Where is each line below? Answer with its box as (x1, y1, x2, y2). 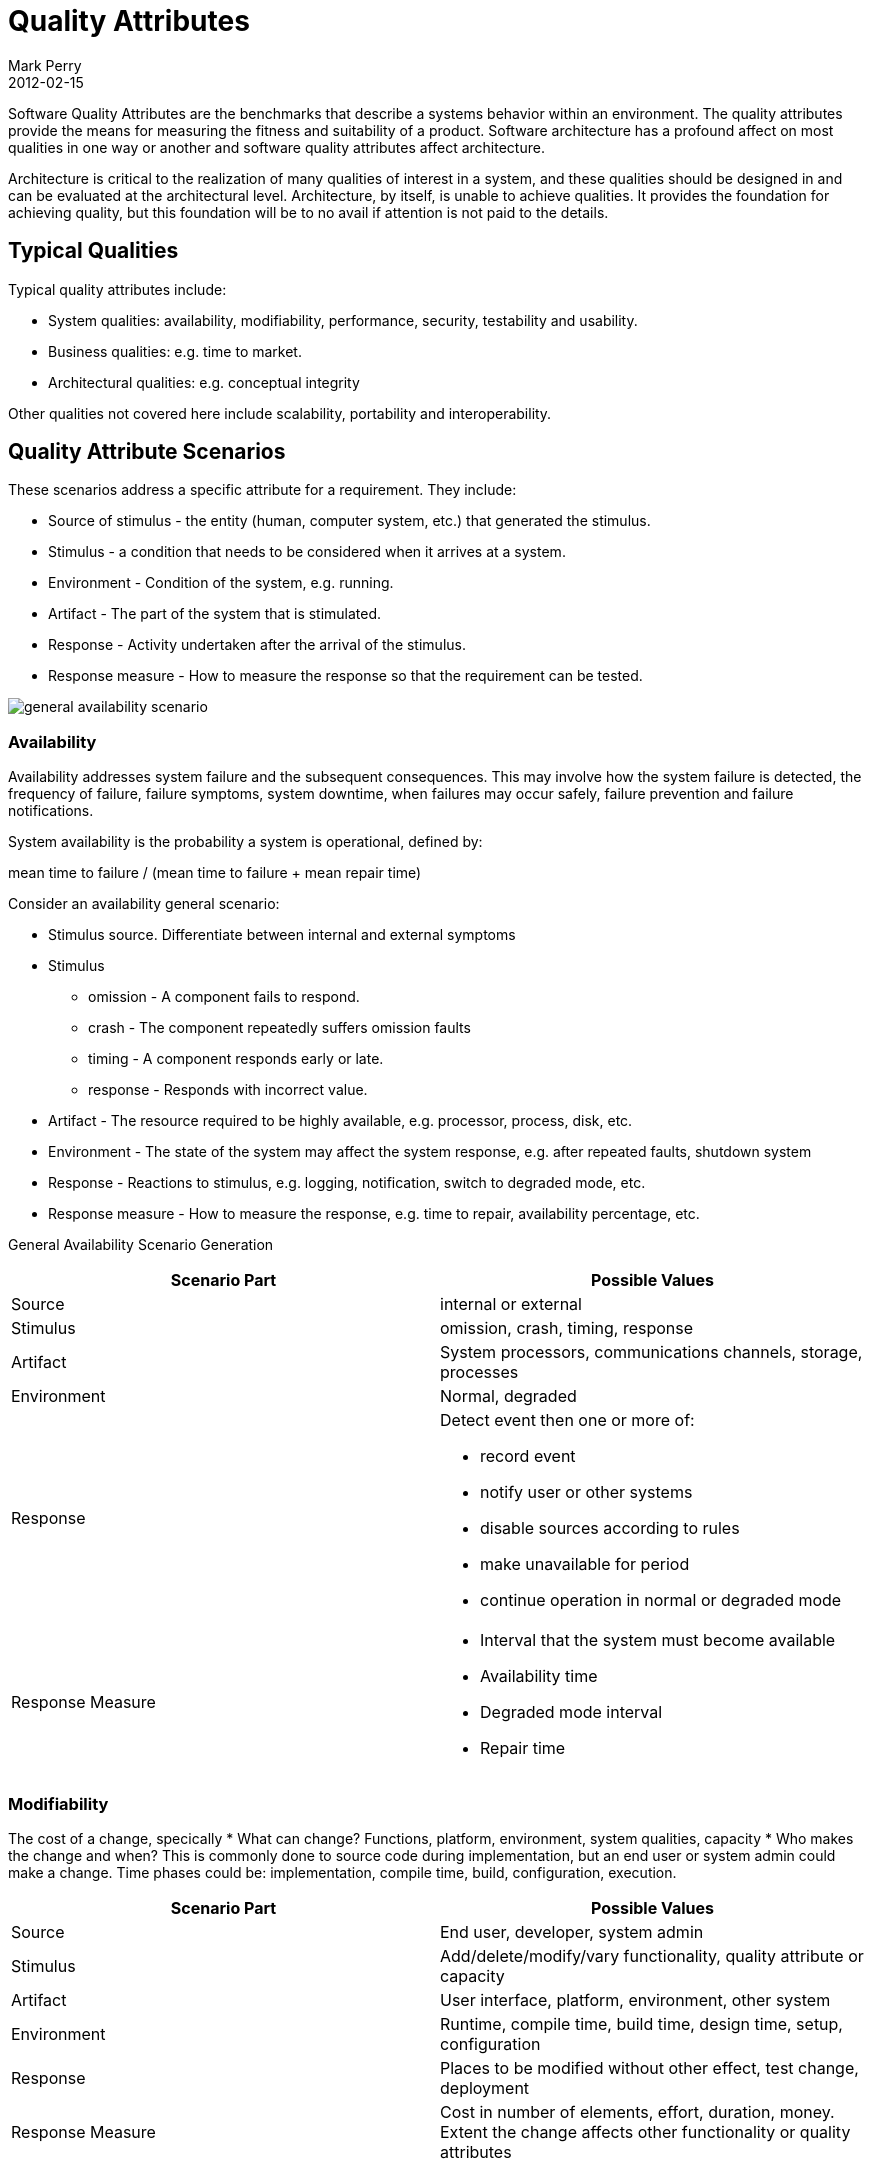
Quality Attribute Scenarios (8, 439, 286, 465)
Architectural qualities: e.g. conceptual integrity (48, 373, 360, 391)
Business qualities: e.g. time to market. (48, 342, 302, 360)
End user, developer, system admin (440, 1921, 704, 1942)
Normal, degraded (440, 1386, 577, 1407)
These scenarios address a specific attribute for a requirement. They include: (8, 481, 517, 499)
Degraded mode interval (480, 1702, 663, 1723)
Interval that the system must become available (480, 1630, 836, 1651)
